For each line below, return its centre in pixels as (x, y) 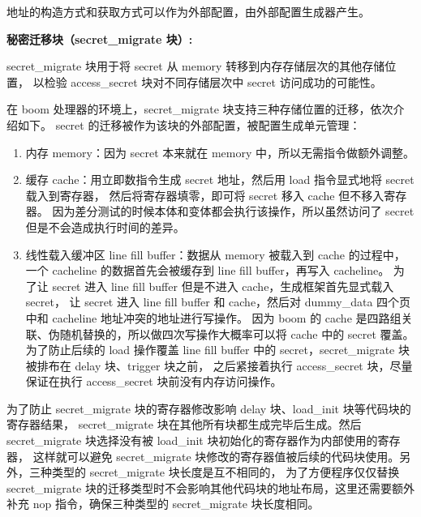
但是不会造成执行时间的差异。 (105, 226)
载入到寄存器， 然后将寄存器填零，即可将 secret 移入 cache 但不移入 (205, 195)
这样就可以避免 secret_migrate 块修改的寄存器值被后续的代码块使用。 (216, 456)
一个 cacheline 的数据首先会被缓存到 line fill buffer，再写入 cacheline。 (208, 270)
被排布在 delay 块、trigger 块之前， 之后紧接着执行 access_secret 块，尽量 (219, 365)
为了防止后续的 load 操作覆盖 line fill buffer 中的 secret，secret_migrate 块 (217, 350)
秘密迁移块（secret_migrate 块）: (100, 38)
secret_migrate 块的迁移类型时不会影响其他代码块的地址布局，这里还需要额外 (210, 487)
